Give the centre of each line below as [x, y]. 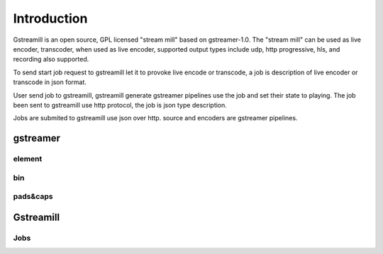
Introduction [50, 18]
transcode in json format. [50, 82]
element [28, 159]
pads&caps [33, 197]
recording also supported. [51, 59]
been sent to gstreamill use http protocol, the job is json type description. [120, 105]
